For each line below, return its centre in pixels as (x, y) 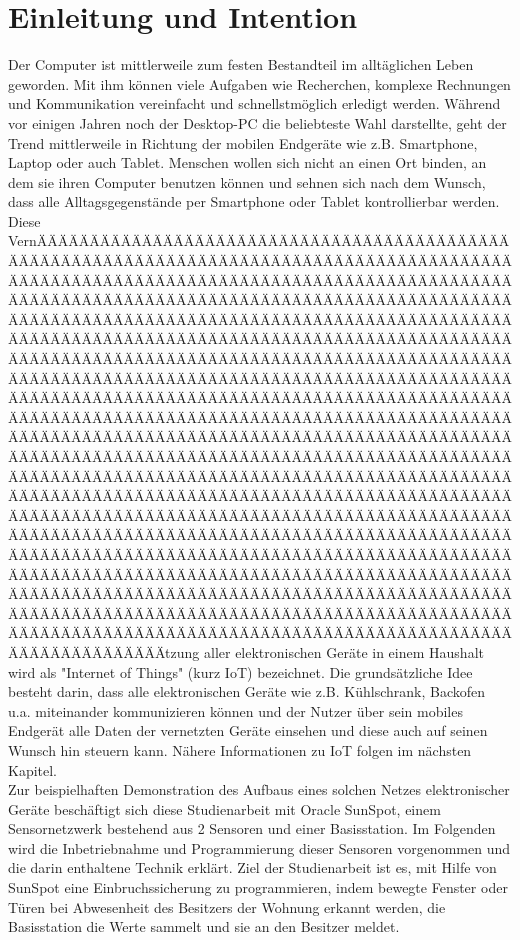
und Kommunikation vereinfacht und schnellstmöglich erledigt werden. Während (254, 103)
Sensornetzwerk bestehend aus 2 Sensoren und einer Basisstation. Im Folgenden (252, 828)
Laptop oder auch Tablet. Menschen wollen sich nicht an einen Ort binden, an (247, 162)
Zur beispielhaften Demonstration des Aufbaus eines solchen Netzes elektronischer (259, 789)
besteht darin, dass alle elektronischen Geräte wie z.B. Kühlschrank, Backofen (247, 691)
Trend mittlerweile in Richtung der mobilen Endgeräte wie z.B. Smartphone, (243, 142)
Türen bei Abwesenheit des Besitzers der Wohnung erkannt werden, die (227, 906)
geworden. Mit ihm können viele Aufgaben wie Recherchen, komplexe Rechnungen (259, 83)
